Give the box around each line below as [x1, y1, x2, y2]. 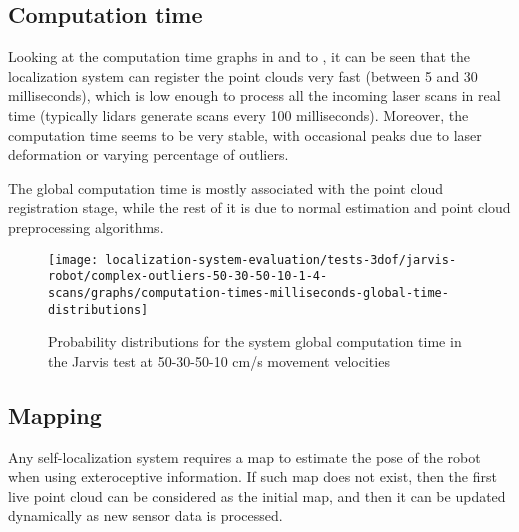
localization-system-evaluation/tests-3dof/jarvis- [105, 252, 457, 267]
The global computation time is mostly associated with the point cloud [8, 177, 444, 198]
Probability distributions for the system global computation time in [48, 331, 462, 352]
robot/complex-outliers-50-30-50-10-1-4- [48, 269, 328, 284]
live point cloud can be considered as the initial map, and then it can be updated [8, 485, 506, 506]
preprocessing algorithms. [8, 216, 164, 237]
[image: [48, 252, 99, 267]
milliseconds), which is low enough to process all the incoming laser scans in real [8, 85, 501, 106]
